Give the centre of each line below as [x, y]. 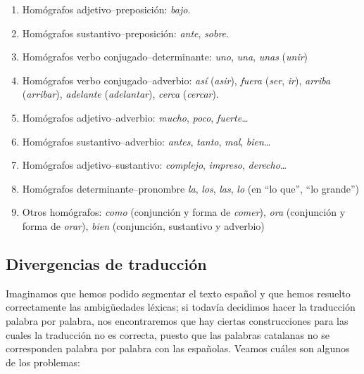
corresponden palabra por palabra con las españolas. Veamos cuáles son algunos [178, 348]
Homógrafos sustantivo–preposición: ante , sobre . [125, 33]
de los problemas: [43, 362]
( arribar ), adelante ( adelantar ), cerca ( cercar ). [120, 94]
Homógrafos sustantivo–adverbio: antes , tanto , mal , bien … [146, 141]
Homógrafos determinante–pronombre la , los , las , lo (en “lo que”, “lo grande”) [191, 188]
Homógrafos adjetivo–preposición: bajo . [106, 9]
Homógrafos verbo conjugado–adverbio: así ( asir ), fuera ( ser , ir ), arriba [176, 80]
